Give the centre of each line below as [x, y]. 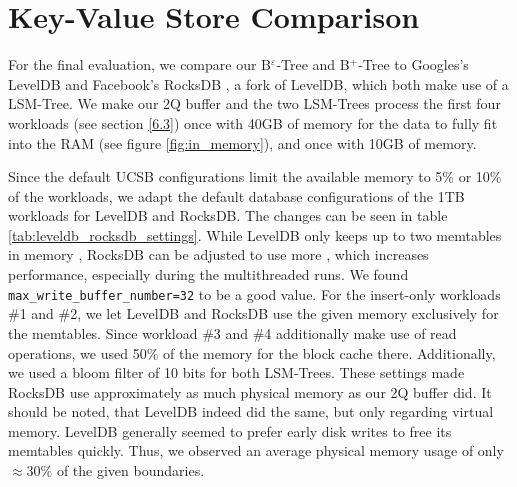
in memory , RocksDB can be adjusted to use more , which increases [218, 254]
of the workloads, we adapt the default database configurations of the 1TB [236, 195]
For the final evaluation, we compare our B [140, 64]
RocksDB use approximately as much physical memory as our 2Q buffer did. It [250, 391]
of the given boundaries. [130, 470]
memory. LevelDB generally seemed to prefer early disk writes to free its [230, 430]
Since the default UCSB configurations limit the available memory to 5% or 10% [255, 176]
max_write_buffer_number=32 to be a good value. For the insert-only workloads [254, 293]
